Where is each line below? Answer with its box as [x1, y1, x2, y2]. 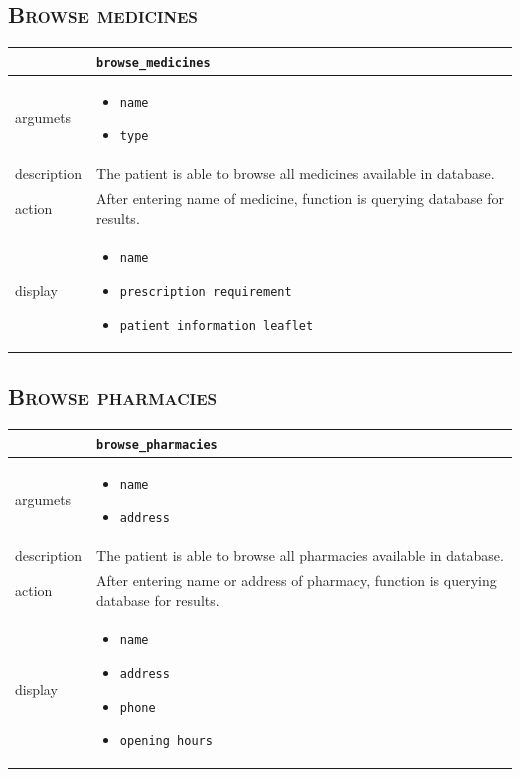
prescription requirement [119, 285, 292, 300]
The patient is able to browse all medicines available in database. [96, 163, 495, 184]
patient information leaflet [119, 318, 314, 333]
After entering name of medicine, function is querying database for [96, 188, 504, 209]
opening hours [119, 734, 213, 749]
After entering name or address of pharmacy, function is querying [96, 569, 497, 590]
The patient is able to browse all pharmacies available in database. [96, 545, 504, 566]
